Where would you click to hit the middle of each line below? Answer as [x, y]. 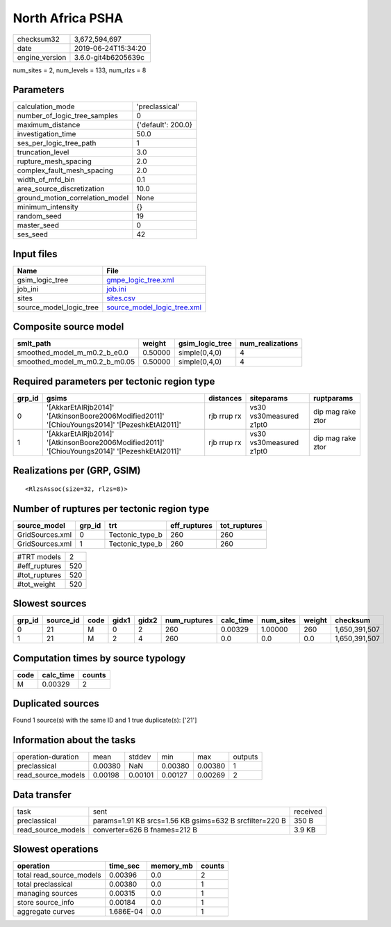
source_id [63, 620]
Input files [35, 254]
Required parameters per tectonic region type [114, 381]
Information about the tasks [74, 740]
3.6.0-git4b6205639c [109, 57]
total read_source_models [59, 875]
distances [225, 398]
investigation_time [47, 134]
